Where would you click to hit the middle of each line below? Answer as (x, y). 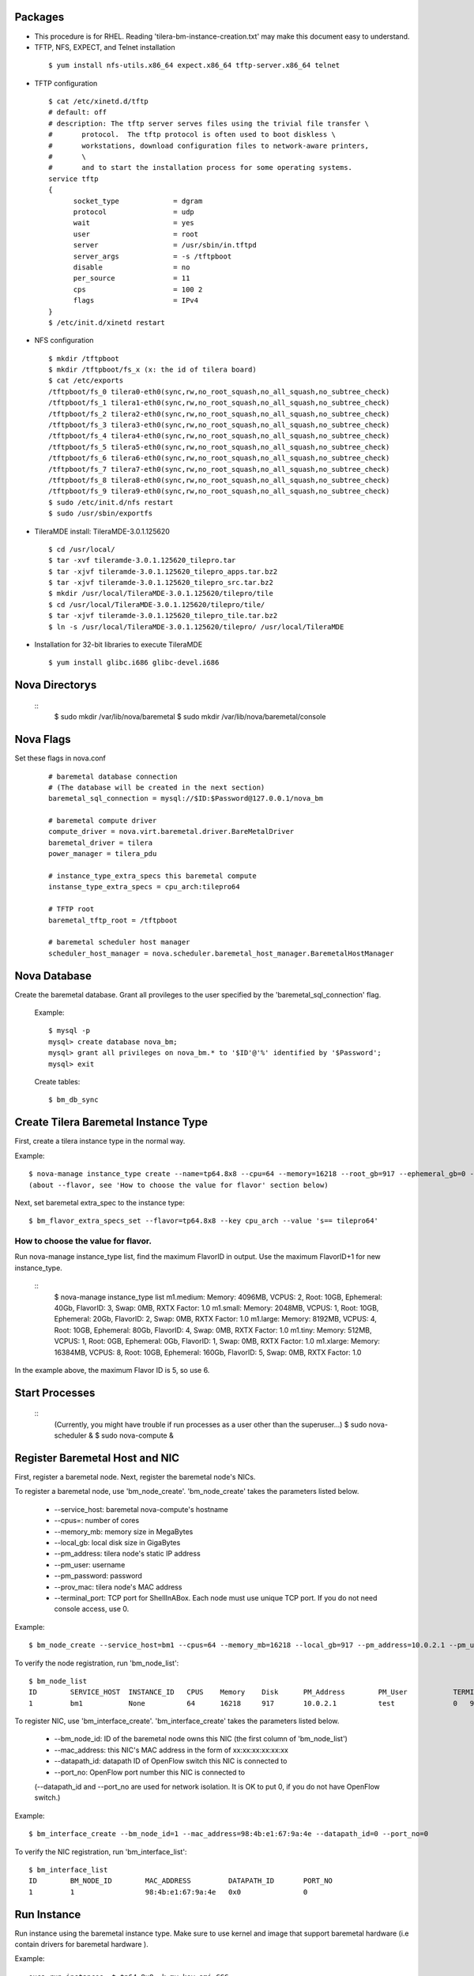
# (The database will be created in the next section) (157, 787)
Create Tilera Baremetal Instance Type (111, 1122)
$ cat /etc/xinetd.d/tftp (99, 102)
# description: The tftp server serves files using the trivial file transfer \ (209, 123)
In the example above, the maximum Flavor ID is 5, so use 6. (112, 1370)
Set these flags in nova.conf (60, 758)
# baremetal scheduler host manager (119, 942)
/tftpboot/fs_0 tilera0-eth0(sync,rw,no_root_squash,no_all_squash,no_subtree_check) (219, 392)
